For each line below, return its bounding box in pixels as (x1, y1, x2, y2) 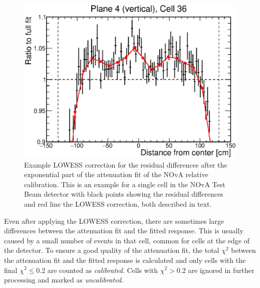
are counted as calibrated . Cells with (47, 264, 158, 275)
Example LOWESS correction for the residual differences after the (24, 159, 227, 170)
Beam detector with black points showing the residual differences (24, 189, 223, 199)
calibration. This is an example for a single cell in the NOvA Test (24, 179, 225, 189)
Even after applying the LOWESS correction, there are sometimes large (4, 215, 224, 226)
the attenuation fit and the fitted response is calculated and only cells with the (4, 254, 246, 265)
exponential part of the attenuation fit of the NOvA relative (24, 169, 208, 180)
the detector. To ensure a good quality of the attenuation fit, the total (4, 245, 219, 255)
